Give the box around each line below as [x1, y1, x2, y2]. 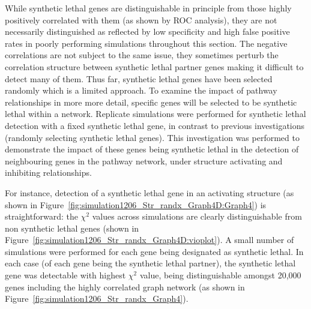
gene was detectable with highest [5, 269, 126, 281]
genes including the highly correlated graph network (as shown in [5, 280, 245, 293]
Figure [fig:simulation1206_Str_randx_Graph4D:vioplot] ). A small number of [5, 233, 294, 246]
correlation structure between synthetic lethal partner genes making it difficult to [5, 60, 304, 73]
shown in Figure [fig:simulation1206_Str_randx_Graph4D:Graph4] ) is [5, 198, 267, 211]
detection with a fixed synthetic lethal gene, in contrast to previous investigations [5, 119, 305, 131]
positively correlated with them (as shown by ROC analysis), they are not [5, 13, 277, 26]
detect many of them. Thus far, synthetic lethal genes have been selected [5, 72, 273, 85]
